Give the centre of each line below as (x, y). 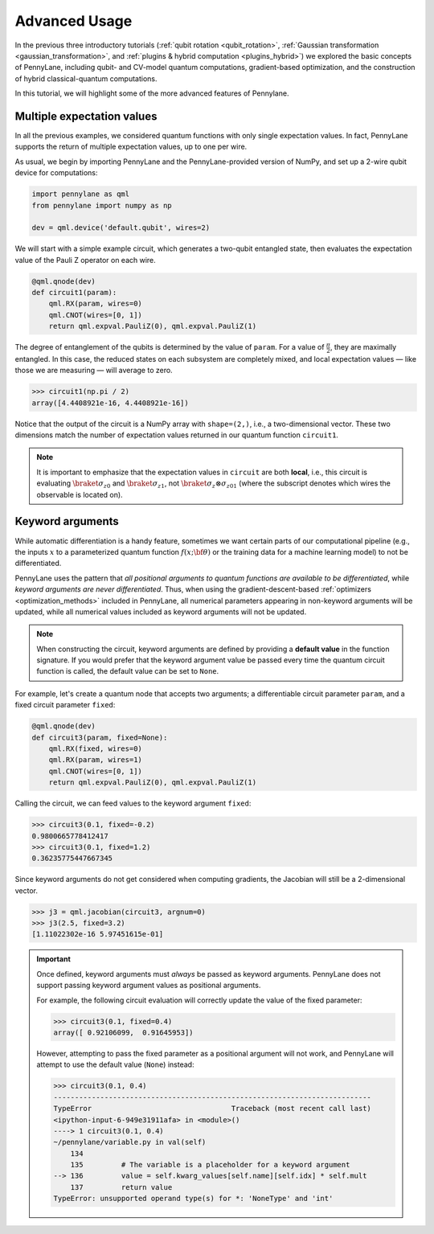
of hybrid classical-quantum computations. (86, 78)
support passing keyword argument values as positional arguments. (149, 986)
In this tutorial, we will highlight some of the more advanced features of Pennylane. (152, 93)
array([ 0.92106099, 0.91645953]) (123, 1033)
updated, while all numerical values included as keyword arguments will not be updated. (161, 612)
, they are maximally (363, 347)
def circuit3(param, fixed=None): (100, 737)
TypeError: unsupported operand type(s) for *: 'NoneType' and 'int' (193, 1199)
